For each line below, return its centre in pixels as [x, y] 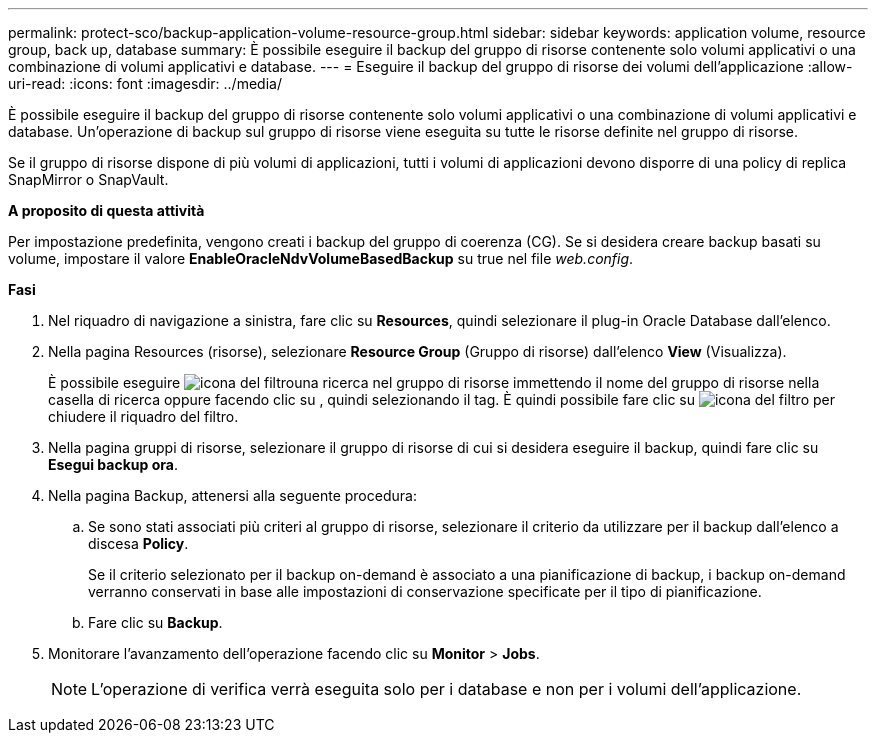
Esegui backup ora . [113, 464]
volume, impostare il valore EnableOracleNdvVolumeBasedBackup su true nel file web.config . [321, 258]
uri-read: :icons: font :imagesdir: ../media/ [145, 83]
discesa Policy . [138, 543]
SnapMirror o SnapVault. [88, 179]
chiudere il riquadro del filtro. [143, 416]
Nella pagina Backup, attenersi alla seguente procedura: [232, 495]
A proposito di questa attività [106, 210]
